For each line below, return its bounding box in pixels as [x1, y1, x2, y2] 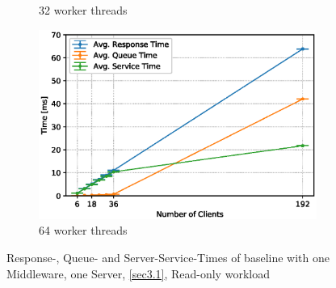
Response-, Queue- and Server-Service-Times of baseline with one [6, 248, 330, 265]
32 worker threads [39, 2, 128, 18]
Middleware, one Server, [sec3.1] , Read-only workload [6, 265, 270, 282]
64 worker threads [39, 222, 128, 239]
